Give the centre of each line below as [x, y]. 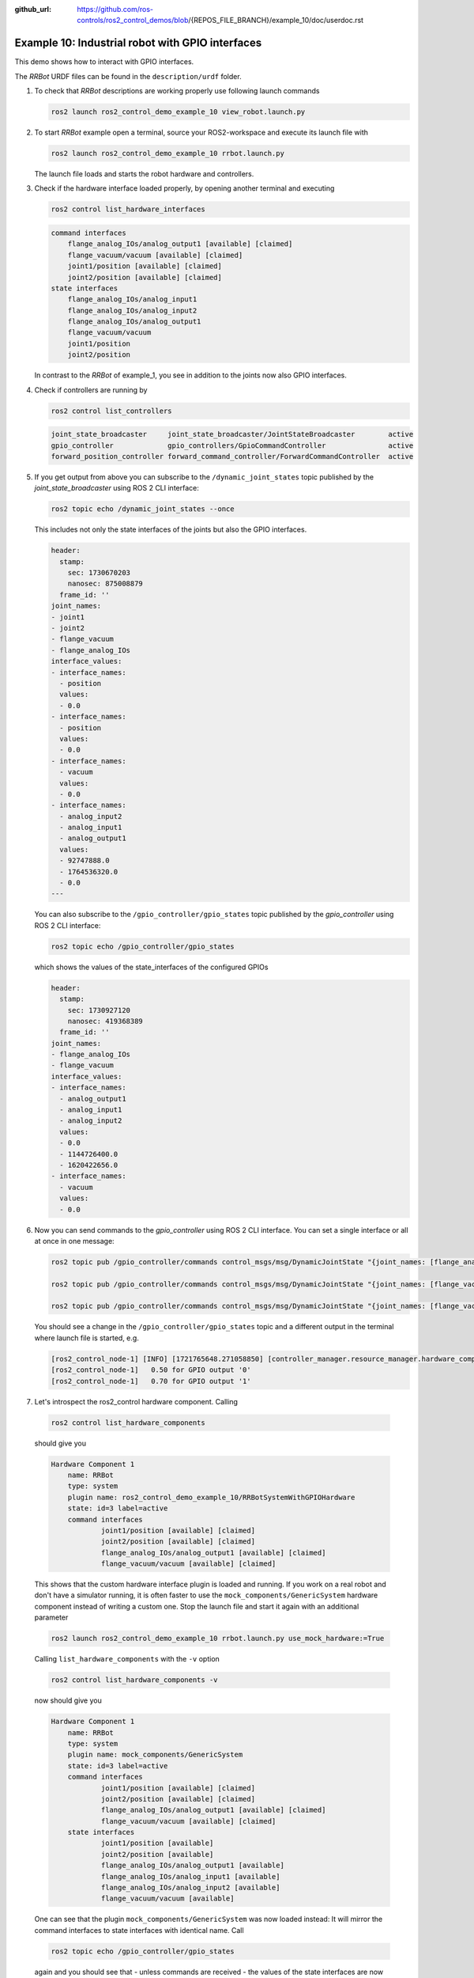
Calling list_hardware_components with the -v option [127, 1659]
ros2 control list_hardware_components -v [134, 1680]
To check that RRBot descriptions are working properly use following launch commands [177, 91]
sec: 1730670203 [99, 573]
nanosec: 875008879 [105, 584]
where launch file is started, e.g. [87, 1338]
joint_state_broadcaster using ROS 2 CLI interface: [117, 488]
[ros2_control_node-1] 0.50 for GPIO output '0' [151, 1370]
